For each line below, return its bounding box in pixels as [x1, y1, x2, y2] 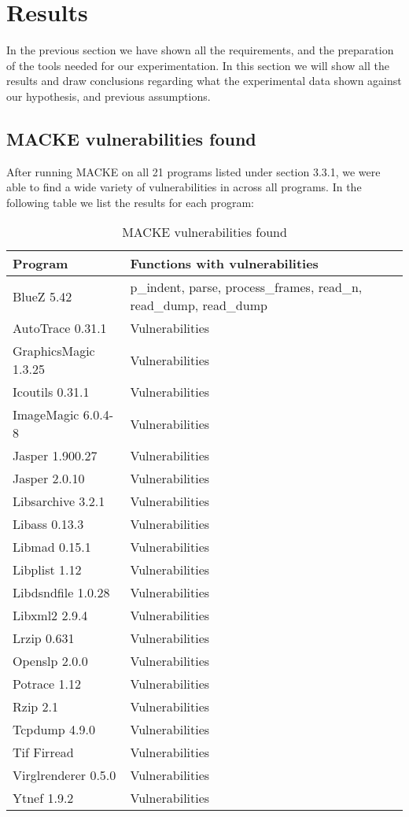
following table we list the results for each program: [6, 194, 254, 210]
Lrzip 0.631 [13, 629, 75, 648]
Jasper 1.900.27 [13, 446, 98, 465]
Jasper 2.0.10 [13, 469, 85, 488]
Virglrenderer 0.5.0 [13, 766, 116, 785]
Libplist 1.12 [13, 560, 82, 579]
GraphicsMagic [13, 342, 95, 360]
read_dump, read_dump [130, 296, 267, 315]
